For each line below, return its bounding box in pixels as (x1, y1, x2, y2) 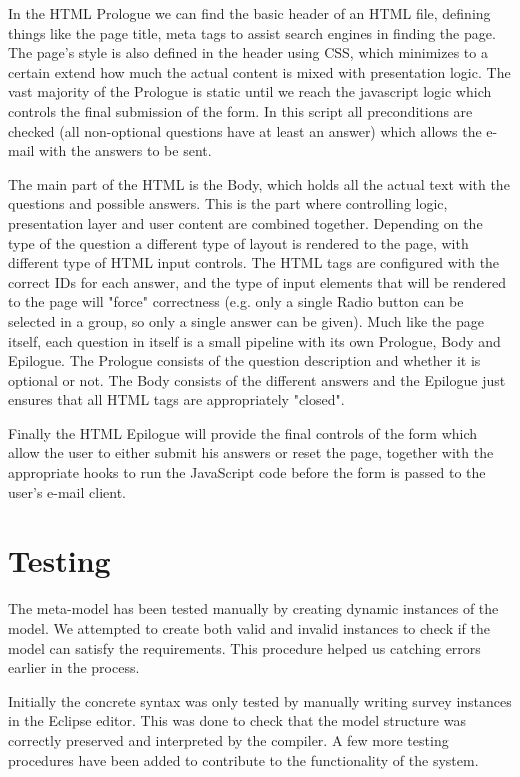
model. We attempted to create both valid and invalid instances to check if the (8, 617, 491, 638)
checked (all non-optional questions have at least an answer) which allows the (8, 120, 482, 141)
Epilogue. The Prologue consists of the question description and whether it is (8, 350, 481, 371)
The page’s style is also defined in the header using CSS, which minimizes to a (8, 42, 488, 63)
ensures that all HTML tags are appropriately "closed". (8, 389, 345, 410)
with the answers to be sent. (39, 140, 212, 161)
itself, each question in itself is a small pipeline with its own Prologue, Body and (8, 330, 501, 351)
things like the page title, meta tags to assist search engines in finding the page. (8, 22, 496, 43)
